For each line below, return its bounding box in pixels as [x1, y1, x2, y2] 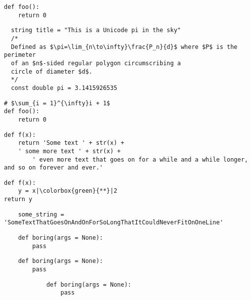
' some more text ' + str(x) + [18, 147, 121, 155]
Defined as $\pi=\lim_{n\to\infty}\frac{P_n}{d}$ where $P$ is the [11, 43, 238, 50]
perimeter [4, 51, 36, 59]
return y [4, 196, 33, 203]
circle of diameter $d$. [11, 68, 92, 75]
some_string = [18, 211, 64, 218]
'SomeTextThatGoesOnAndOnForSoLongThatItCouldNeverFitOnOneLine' [4, 219, 223, 226]
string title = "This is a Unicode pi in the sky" [11, 27, 181, 34]
